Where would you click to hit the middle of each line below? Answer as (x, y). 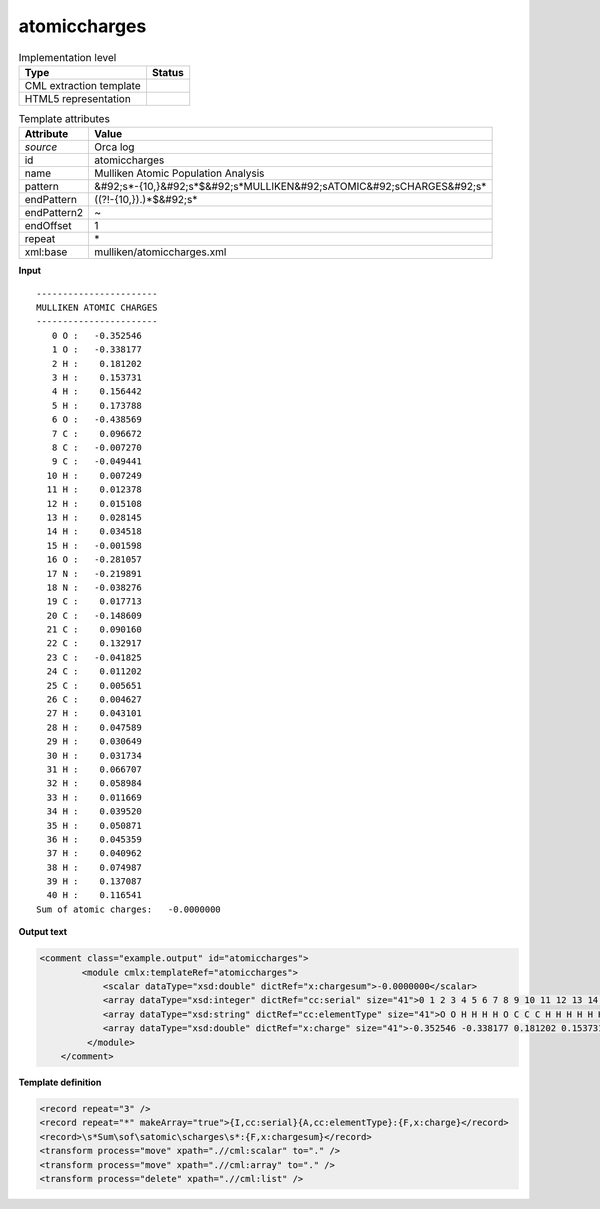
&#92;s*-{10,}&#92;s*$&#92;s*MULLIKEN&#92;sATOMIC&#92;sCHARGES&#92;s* (290, 187)
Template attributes (64, 119)
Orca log (114, 147)
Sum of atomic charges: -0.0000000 (129, 909)
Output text (43, 932)
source (41, 147)
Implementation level (67, 57)
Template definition (60, 1082)
